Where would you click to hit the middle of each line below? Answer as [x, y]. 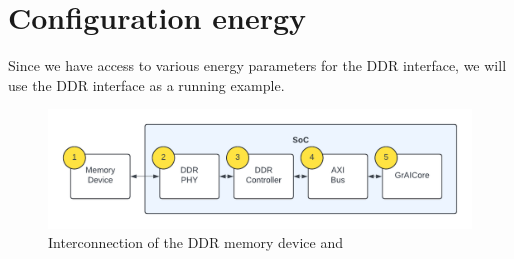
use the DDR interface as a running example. [146, 84]
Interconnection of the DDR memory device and [196, 242]
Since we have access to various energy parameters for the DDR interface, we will [257, 65]
